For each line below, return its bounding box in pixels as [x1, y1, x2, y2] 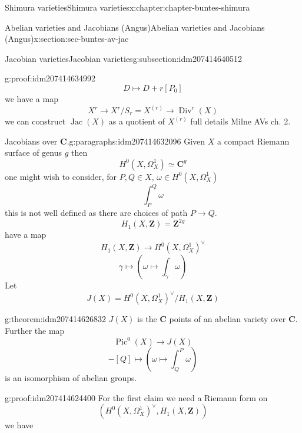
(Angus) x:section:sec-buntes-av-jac [5, 32, 129, 45]
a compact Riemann [217, 135, 290, 147]
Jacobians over [5, 135, 58, 147]
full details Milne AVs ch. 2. [190, 115, 291, 127]
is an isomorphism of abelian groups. [5, 372, 137, 384]
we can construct [5, 115, 66, 127]
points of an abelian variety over [169, 313, 286, 325]
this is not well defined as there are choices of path [5, 206, 188, 219]
